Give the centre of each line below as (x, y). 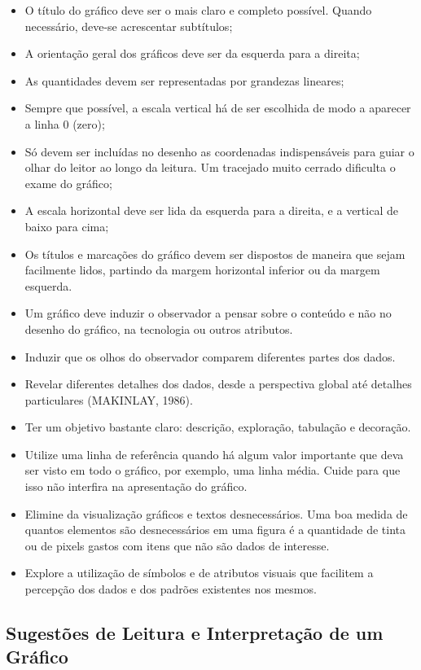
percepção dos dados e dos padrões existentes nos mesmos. (171, 589)
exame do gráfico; (68, 183)
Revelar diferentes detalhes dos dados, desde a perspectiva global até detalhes (218, 384)
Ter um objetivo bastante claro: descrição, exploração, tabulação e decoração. (218, 427)
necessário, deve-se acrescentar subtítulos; (129, 26)
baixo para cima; (67, 226)
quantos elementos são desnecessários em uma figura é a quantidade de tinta (215, 530)
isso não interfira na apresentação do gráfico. (136, 486)
